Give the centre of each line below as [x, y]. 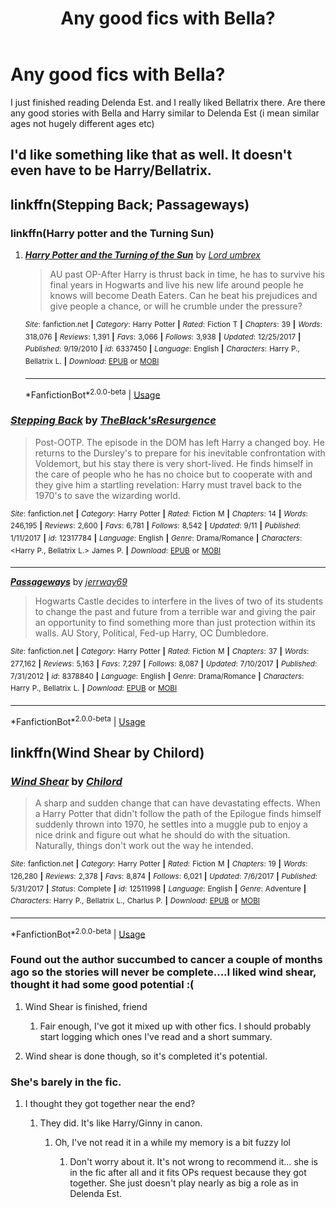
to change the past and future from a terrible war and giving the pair [175, 612]
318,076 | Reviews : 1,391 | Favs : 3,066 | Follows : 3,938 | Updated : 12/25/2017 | [163, 337]
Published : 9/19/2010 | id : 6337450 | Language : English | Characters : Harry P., [162, 349]
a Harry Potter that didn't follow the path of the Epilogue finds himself [178, 814]
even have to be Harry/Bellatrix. [111, 170]
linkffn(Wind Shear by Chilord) [107, 752]
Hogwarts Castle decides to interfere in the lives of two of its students [179, 601]
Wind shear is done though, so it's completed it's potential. [146, 1056]
